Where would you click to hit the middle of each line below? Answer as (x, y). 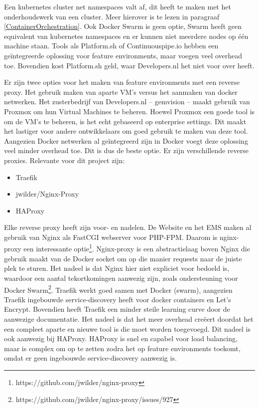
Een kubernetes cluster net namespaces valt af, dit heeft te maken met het (118, 6)
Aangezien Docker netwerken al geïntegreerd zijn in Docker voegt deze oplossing (126, 140)
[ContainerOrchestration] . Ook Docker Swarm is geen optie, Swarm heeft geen (123, 26)
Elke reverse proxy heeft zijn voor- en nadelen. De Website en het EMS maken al (128, 227)
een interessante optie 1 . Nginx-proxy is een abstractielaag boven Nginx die (137, 248)
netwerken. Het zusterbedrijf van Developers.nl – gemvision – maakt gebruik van (127, 102)
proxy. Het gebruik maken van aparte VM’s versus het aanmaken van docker (121, 92)
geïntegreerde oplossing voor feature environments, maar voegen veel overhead (123, 55)
